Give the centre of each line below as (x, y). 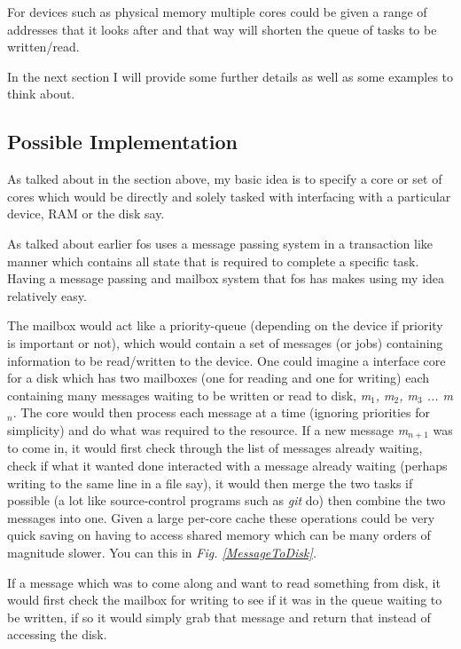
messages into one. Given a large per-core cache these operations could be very (221, 517)
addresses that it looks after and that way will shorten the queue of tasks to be (222, 29)
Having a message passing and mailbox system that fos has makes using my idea (226, 278)
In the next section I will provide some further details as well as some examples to (230, 76)
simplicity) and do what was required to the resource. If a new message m (208, 429)
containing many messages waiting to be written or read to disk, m (189, 395)
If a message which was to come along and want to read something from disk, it (224, 582)
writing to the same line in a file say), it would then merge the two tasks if (210, 483)
